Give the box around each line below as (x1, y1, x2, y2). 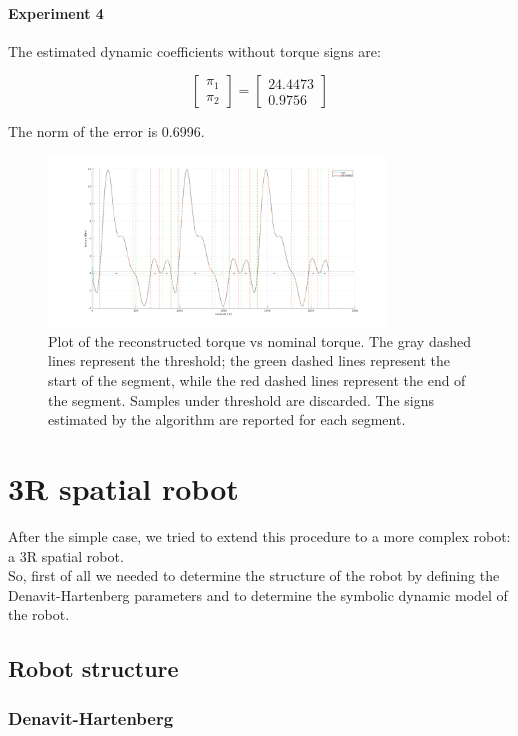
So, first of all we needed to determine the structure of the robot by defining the (8, 565, 500, 586)
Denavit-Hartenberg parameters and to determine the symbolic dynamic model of (8, 584, 508, 605)
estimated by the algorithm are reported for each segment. (48, 409, 406, 430)
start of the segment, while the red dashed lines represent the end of (48, 370, 466, 390)
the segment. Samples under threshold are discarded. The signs (48, 389, 434, 410)
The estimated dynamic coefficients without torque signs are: (8, 40, 381, 61)
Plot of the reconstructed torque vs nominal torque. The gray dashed (48, 330, 471, 351)
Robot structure (8, 653, 179, 684)
